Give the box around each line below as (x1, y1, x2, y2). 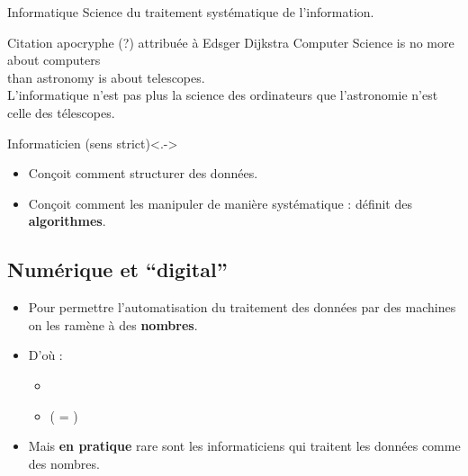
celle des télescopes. (7, 103, 115, 121)
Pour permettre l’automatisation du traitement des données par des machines (28, 298, 456, 317)
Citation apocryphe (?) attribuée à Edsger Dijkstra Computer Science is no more (7, 32, 454, 51)
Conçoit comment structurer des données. (28, 164, 258, 183)
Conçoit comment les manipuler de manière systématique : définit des (28, 193, 412, 212)
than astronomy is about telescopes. (7, 67, 205, 86)
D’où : (28, 346, 63, 364)
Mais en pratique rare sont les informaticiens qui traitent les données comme (28, 436, 461, 455)
